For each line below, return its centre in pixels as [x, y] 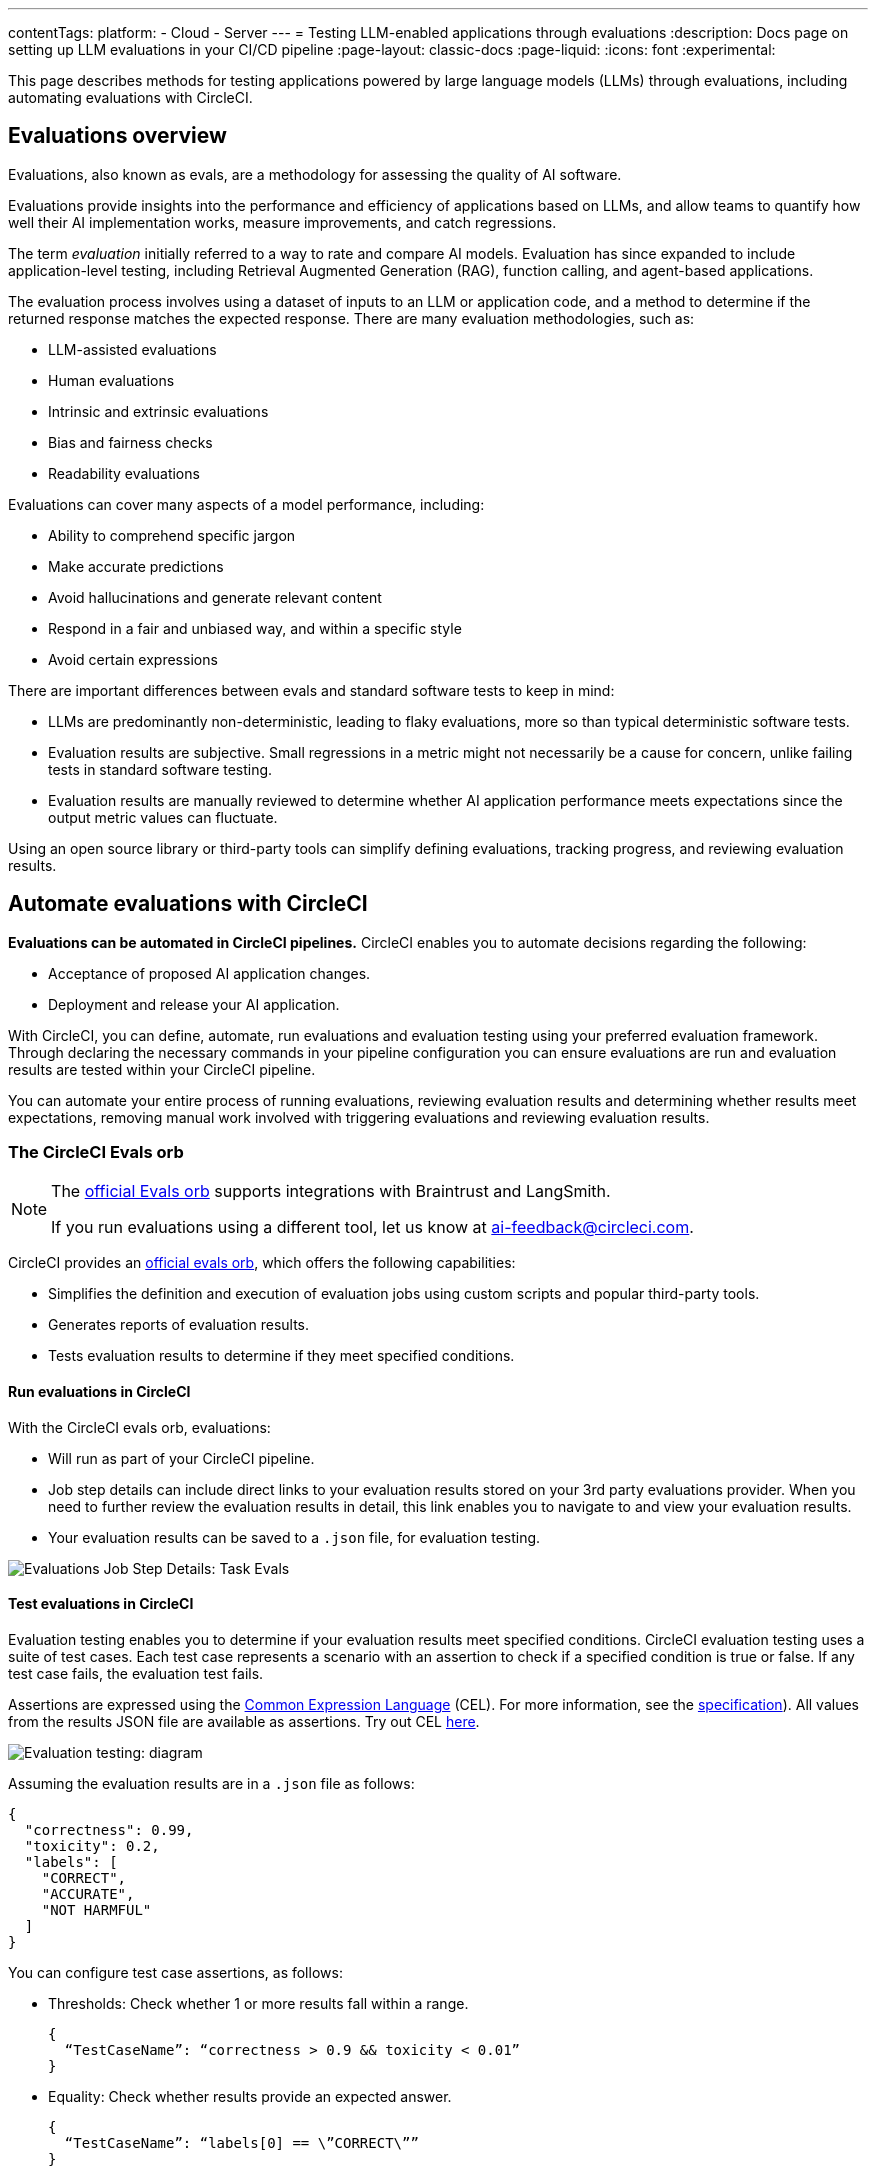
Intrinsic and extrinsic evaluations [158, 411]
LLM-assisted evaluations [132, 349]
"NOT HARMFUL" [96, 1909]
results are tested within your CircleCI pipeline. [162, 1069]
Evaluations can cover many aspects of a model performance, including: [246, 504]
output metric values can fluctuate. [163, 817]
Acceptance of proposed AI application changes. [209, 973]
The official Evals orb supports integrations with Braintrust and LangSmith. [331, 1191]
